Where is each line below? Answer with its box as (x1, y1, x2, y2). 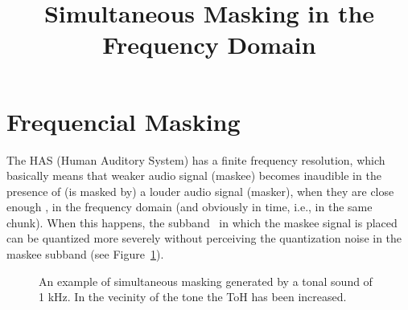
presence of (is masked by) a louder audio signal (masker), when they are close (6, 182, 394, 199)
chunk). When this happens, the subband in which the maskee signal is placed (6, 214, 398, 230)
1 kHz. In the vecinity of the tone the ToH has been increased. (39, 288, 347, 305)
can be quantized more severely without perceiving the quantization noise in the (6, 230, 402, 247)
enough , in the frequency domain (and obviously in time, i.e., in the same (6, 198, 373, 215)
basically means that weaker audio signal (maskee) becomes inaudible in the (6, 167, 381, 184)
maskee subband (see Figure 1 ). (6, 246, 164, 263)
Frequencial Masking (6, 104, 241, 137)
